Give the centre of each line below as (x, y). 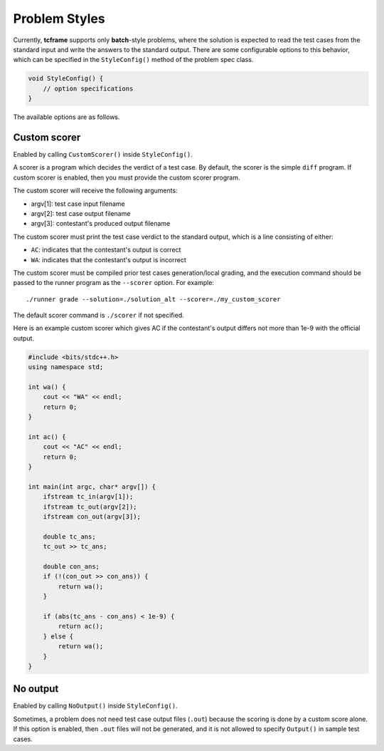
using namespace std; (66, 367)
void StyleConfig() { (66, 79)
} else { (58, 636)
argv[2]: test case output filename (81, 213)
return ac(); (81, 626)
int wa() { (47, 387)
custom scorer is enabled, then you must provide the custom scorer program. (127, 177)
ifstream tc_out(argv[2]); (90, 507)
